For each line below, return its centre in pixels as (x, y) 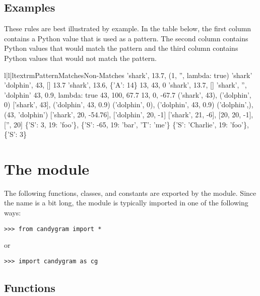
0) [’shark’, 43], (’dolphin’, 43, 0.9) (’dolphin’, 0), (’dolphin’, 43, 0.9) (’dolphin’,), (129, 104)
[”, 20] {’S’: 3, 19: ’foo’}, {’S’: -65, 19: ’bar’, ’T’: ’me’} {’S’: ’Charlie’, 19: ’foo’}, (126, 124)
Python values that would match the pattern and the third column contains (121, 48)
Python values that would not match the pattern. (80, 58)
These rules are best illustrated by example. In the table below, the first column (128, 28)
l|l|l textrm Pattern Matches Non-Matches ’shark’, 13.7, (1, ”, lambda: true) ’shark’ (128, 75)
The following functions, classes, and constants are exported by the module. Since (130, 193)
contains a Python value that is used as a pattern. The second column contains (126, 38)
